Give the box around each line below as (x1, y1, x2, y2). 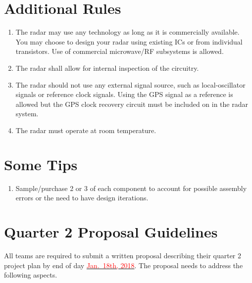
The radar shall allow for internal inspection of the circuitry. (15, 62, 199, 73)
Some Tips (4, 154, 78, 174)
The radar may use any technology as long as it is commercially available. (15, 27, 240, 37)
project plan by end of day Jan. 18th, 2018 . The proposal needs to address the (4, 260, 243, 270)
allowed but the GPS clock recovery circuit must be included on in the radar (15, 98, 248, 109)
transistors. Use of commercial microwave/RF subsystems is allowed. (15, 46, 224, 56)
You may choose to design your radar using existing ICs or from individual (15, 36, 243, 47)
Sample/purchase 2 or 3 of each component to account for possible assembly (15, 183, 247, 193)
